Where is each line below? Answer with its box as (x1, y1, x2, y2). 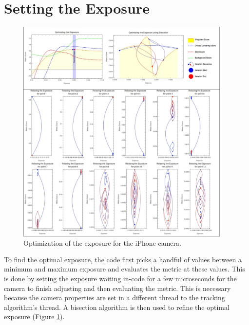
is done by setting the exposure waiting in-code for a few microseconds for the (4, 273, 237, 284)
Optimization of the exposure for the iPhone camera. (23, 238, 181, 248)
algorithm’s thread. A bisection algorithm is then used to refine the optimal (4, 302, 230, 312)
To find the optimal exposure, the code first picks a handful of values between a (4, 254, 242, 264)
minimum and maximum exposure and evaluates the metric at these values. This (4, 264, 245, 274)
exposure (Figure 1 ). (4, 311, 65, 322)
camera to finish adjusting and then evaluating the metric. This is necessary (4, 283, 231, 293)
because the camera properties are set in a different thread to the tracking (4, 292, 225, 303)
